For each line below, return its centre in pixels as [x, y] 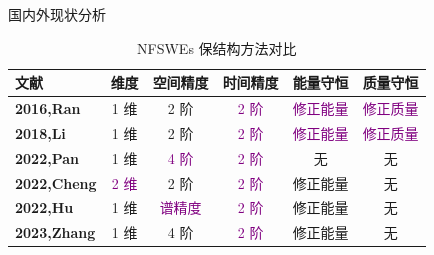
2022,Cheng [56, 182]
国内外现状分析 [57, 14]
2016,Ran [48, 108]
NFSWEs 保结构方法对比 [217, 47]
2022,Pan [47, 157]
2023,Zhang [55, 232]
